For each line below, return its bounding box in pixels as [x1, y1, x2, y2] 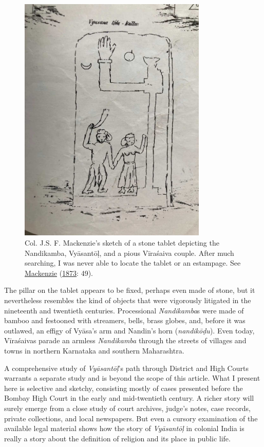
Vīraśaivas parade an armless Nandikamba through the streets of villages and [4, 335, 247, 346]
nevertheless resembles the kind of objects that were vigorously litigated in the [4, 295, 251, 306]
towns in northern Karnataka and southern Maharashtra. [4, 345, 184, 356]
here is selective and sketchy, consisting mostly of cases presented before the [4, 382, 243, 393]
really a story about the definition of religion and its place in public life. [4, 433, 231, 443]
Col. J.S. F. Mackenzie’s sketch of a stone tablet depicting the [25, 237, 219, 248]
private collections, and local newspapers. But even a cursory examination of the [4, 413, 258, 423]
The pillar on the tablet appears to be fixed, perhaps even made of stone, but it [4, 285, 255, 295]
